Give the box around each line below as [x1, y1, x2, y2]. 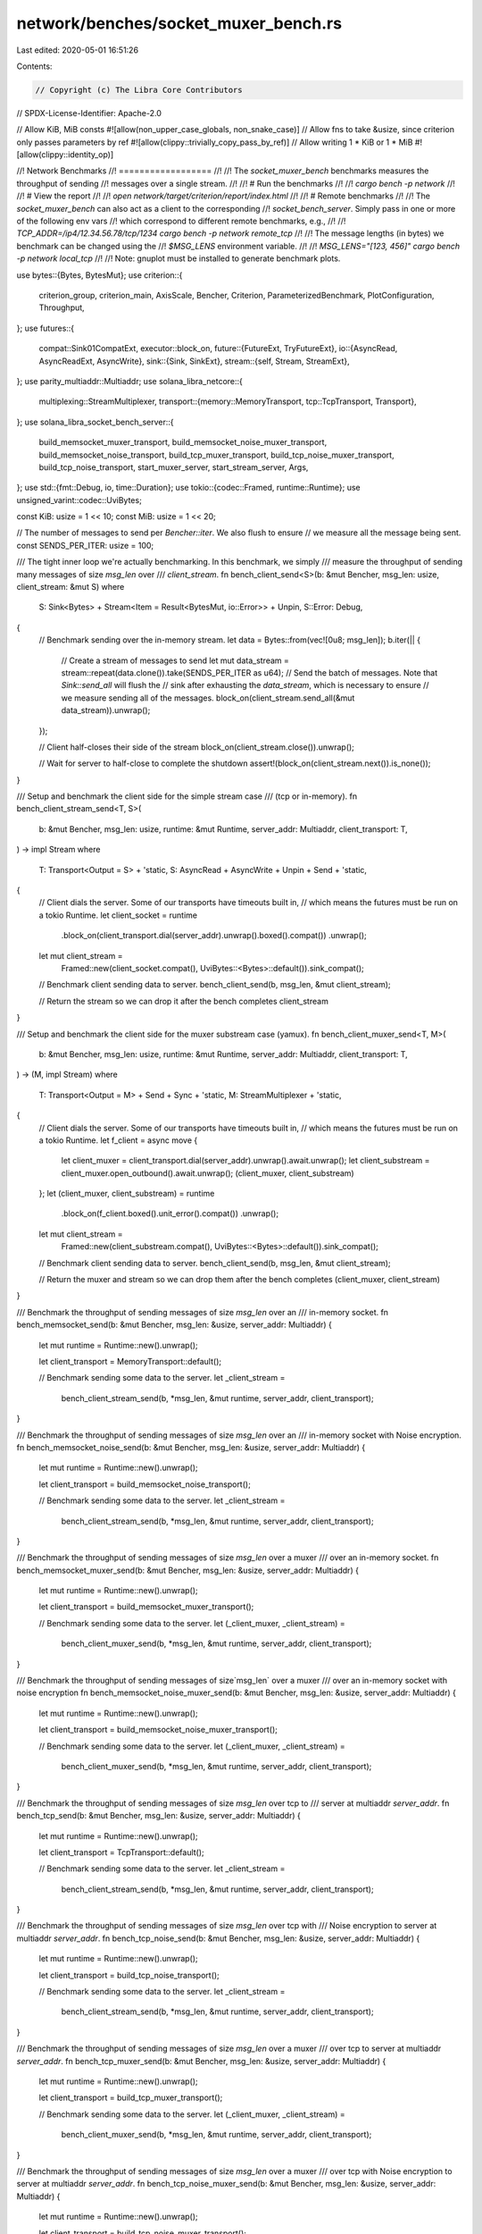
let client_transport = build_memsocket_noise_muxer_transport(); [38, 1725, 278, 1735]
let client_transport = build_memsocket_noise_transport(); [38, 1479, 252, 1490]
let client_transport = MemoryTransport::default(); [38, 1356, 222, 1366]
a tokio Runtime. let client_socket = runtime [38, 910, 198, 920]
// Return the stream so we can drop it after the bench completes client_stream [38, 995, 329, 1006]
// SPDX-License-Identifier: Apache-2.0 [16, 107, 162, 118]
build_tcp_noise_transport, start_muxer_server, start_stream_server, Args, [38, 461, 309, 473]
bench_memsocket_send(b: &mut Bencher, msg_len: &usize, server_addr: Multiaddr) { [16, 1319, 332, 1331]
